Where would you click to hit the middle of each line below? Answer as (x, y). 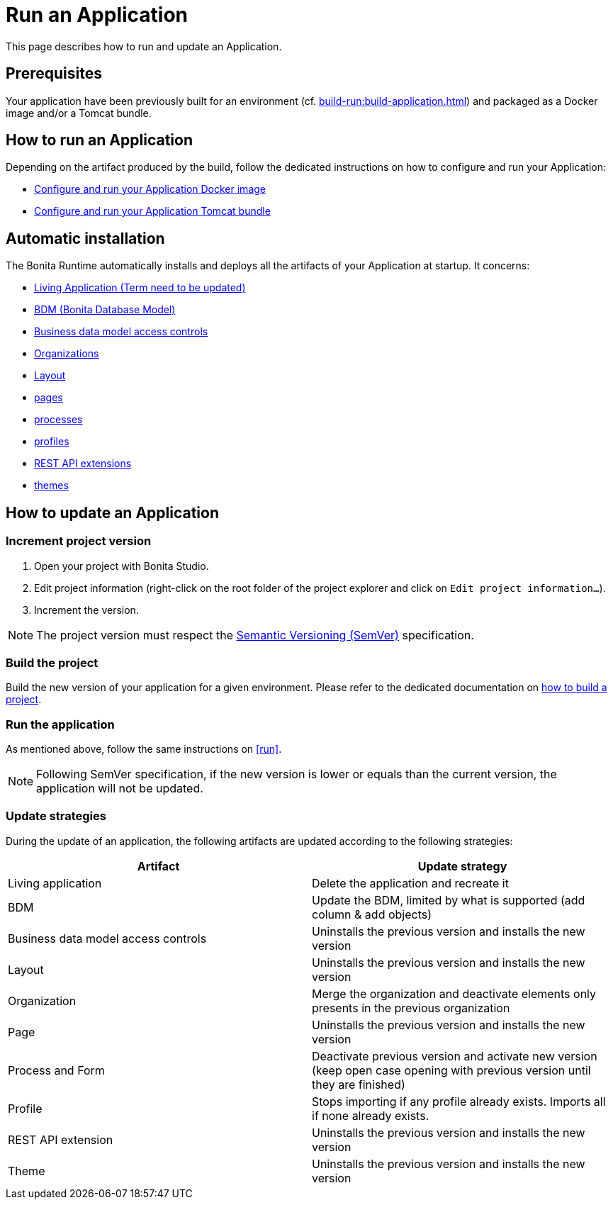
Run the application (60, 724)
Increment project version (79, 541)
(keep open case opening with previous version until (451, 1070)
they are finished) (359, 1084)
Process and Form (56, 1070)
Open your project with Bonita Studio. (122, 566)
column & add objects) (372, 914)
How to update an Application (113, 512)
